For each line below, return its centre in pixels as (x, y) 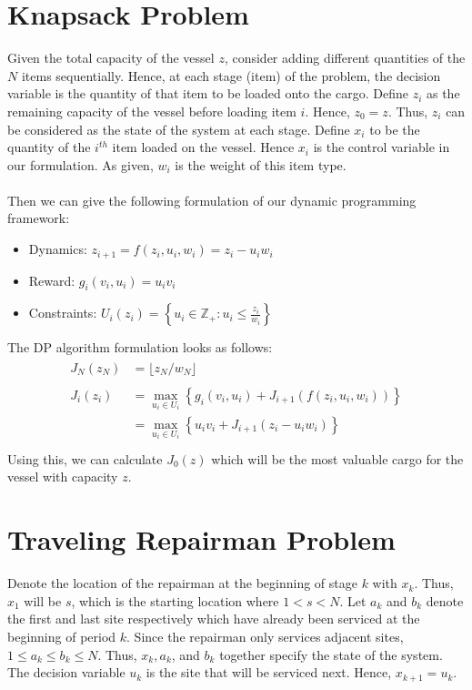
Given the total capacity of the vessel (111, 58)
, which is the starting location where (175, 600)
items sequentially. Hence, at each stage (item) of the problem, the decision (231, 75)
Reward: (52, 280)
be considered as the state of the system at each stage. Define (179, 129)
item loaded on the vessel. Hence (203, 147)
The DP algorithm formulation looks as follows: (140, 347)
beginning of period (62, 636)
